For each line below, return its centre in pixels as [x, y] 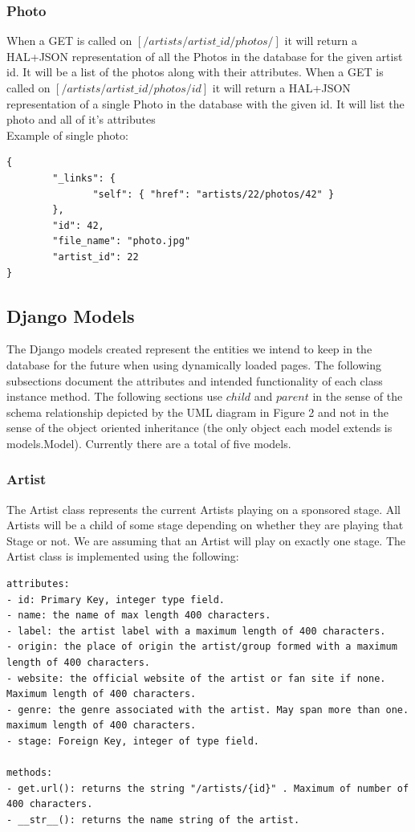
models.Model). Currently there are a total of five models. [149, 443]
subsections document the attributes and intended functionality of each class [195, 380]
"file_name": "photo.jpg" [122, 241]
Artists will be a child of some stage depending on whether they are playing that [205, 525]
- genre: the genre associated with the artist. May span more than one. [208, 710]
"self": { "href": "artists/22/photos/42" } [214, 194]
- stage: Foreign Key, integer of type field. [133, 742]
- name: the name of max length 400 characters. [139, 616]
